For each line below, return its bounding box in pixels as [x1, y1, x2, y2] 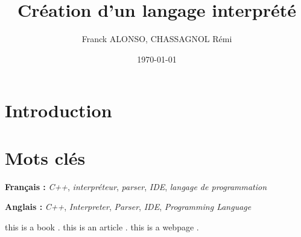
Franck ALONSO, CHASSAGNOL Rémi [81, 32, 232, 45]
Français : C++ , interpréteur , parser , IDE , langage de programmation [5, 180, 267, 192]
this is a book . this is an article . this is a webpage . [5, 220, 199, 233]
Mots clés [5, 145, 86, 170]
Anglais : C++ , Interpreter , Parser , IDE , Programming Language [5, 200, 252, 213]
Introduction [5, 98, 112, 123]
